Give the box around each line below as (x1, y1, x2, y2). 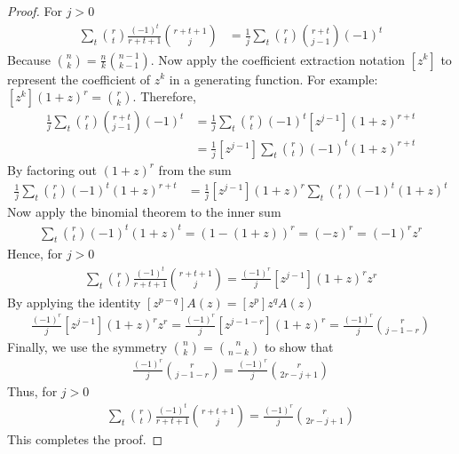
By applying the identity (7, 292, 141, 311)
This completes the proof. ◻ (7, 430, 163, 449)
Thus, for (7, 381, 58, 400)
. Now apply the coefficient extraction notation (150, 50, 406, 68)
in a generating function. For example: (169, 69, 378, 88)
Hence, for (7, 244, 63, 263)
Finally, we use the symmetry (7, 337, 168, 355)
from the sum (158, 160, 232, 179)
